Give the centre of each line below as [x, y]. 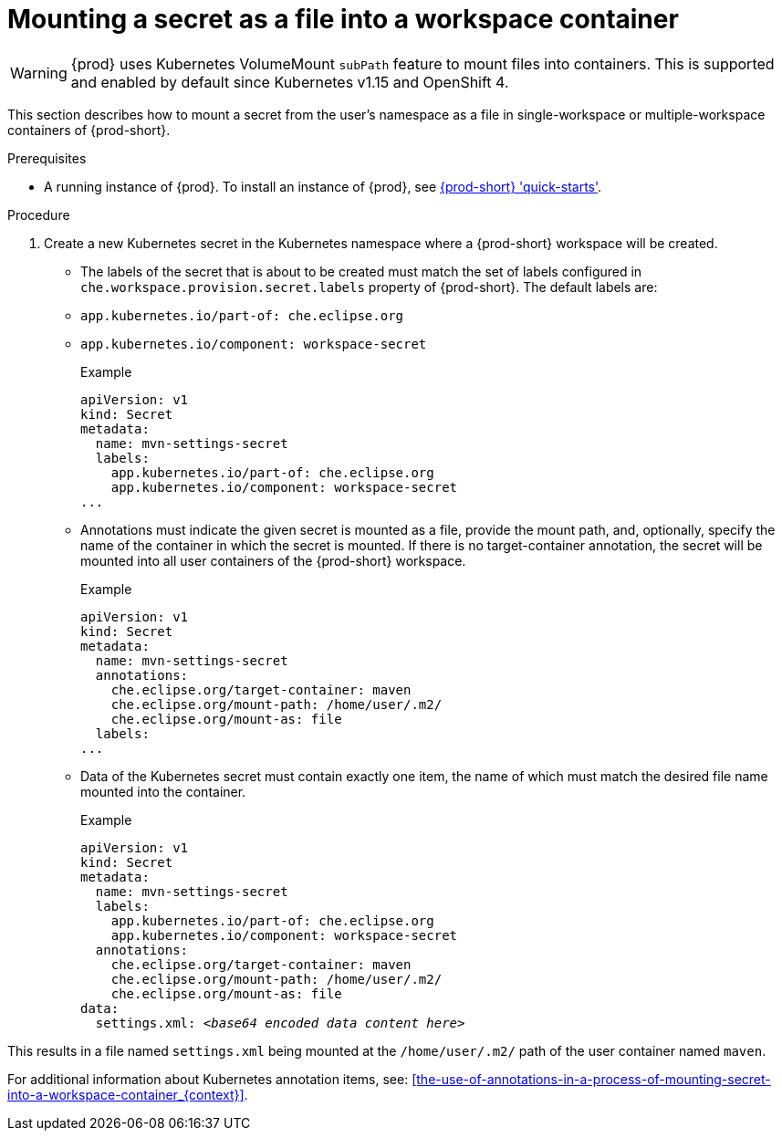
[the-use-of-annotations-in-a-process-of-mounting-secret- [591, 1079]
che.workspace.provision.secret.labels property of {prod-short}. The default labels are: [369, 287]
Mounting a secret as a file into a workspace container [343, 19]
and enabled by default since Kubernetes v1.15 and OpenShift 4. [290, 82]
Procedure [39, 214]
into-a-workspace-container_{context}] [126, 1094]
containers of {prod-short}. [89, 130]
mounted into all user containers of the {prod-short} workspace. [273, 560]
